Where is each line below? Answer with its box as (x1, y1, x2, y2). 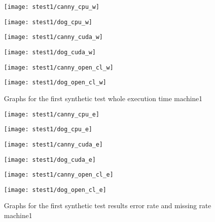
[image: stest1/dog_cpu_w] (4, 18, 92, 26)
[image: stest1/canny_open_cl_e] (4, 171, 113, 179)
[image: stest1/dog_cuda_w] (4, 48, 96, 56)
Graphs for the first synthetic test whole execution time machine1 (4, 93, 203, 103)
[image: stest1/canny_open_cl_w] (4, 64, 113, 71)
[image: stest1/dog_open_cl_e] (4, 186, 107, 193)
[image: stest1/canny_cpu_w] (4, 3, 100, 10)
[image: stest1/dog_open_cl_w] (4, 79, 107, 86)
